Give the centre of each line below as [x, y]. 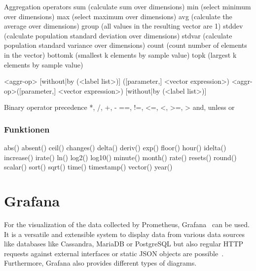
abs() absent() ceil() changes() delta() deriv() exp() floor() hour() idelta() [115, 148]
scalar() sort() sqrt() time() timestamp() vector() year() [88, 167]
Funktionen [27, 129]
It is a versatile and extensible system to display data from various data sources [125, 234]
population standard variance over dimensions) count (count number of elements [126, 45]
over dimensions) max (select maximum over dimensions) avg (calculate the [118, 16]
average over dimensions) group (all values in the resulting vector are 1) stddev [124, 26]
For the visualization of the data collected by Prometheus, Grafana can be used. [127, 224]
